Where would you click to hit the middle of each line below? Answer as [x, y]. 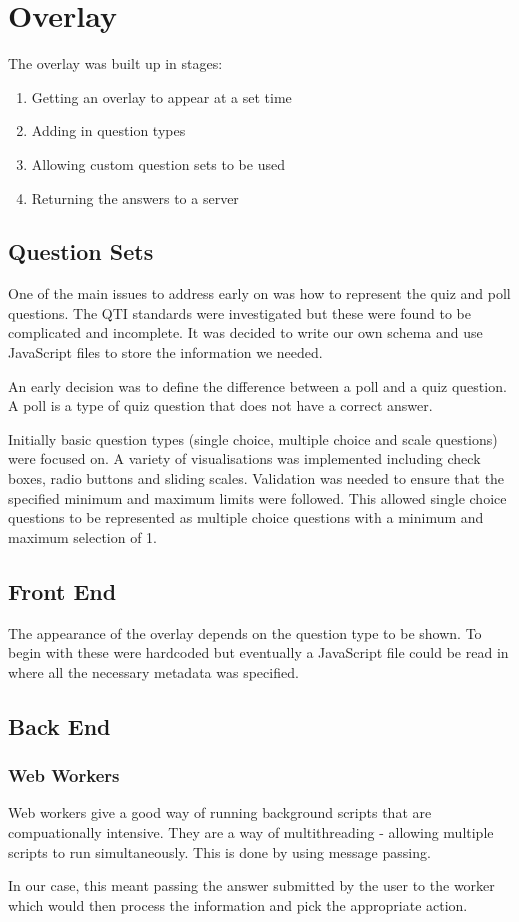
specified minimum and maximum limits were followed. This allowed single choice [257, 497]
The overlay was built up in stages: [115, 63]
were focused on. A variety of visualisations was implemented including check [244, 458]
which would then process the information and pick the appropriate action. [238, 904]
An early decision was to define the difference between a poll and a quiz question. [257, 385]
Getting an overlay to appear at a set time [161, 96]
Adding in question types [108, 130]
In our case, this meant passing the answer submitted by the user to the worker [251, 885]
